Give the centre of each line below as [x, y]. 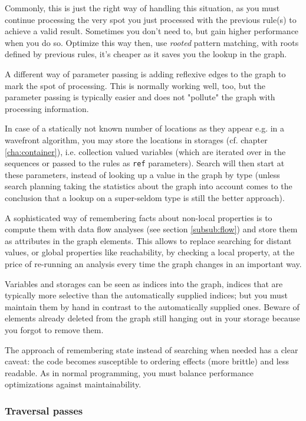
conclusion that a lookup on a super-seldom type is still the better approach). [145, 197]
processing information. [47, 108]
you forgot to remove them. [54, 329]
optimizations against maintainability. [73, 384]
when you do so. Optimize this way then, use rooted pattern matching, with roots [152, 42]
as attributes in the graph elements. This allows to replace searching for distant [148, 240]
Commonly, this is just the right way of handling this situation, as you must [142, 8]
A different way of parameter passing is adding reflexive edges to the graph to [145, 73]
